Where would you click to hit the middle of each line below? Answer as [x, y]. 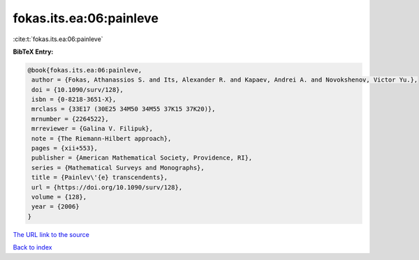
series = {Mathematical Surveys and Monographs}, [118, 168]
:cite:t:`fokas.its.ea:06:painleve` [58, 39]
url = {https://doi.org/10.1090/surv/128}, [107, 187]
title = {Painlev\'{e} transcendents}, [100, 177]
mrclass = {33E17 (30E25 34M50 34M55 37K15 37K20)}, [124, 109]
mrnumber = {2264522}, [71, 119]
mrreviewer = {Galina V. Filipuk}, [93, 129]
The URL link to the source [51, 234]
